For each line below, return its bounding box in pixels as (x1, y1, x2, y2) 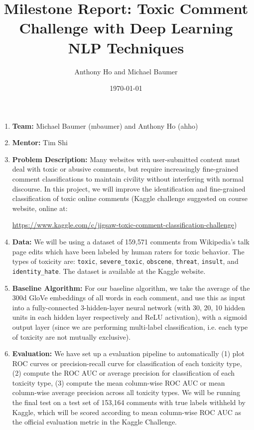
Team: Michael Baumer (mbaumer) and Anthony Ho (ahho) (12, 120, 198, 131)
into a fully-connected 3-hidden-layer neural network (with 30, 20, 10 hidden (12, 302, 246, 312)
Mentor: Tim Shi (12, 137, 68, 148)
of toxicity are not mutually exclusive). (12, 331, 131, 342)
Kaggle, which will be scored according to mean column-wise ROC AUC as (12, 407, 242, 417)
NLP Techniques (68, 37, 184, 57)
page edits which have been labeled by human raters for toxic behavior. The (12, 246, 245, 256)
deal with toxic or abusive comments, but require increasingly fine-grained (12, 164, 239, 174)
